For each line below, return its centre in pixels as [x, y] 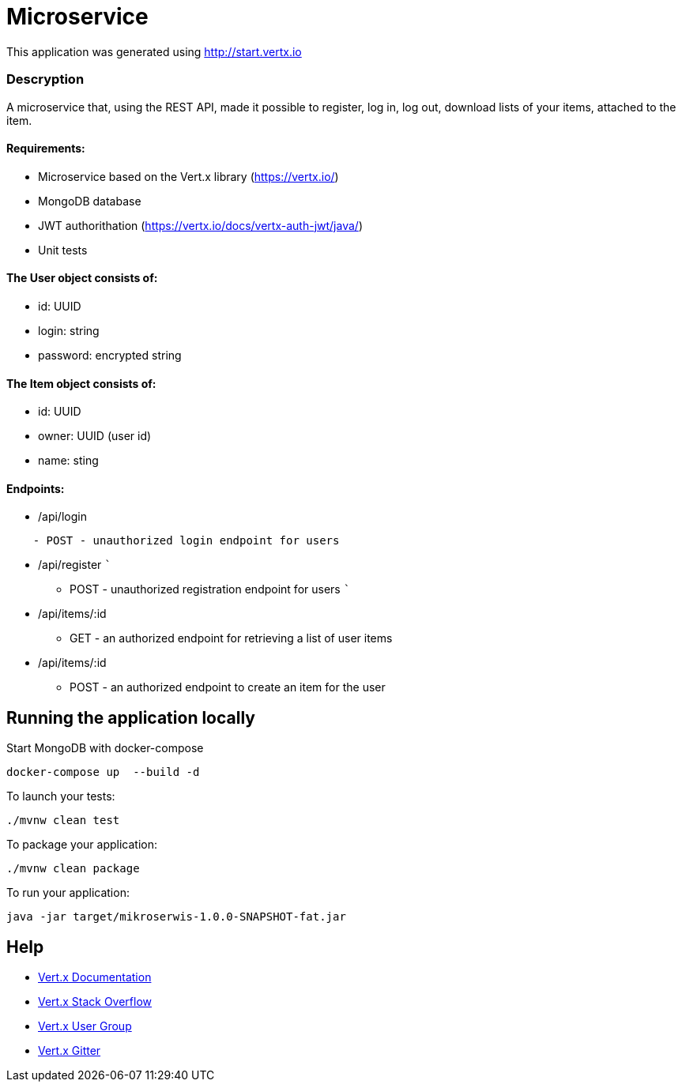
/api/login [62, 517]
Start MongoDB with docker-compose [105, 748]
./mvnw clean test [63, 821]
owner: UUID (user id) [95, 436]
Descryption [45, 79]
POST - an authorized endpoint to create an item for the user [228, 687]
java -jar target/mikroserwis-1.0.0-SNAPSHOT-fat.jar [176, 917]
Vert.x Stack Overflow [95, 1002]
